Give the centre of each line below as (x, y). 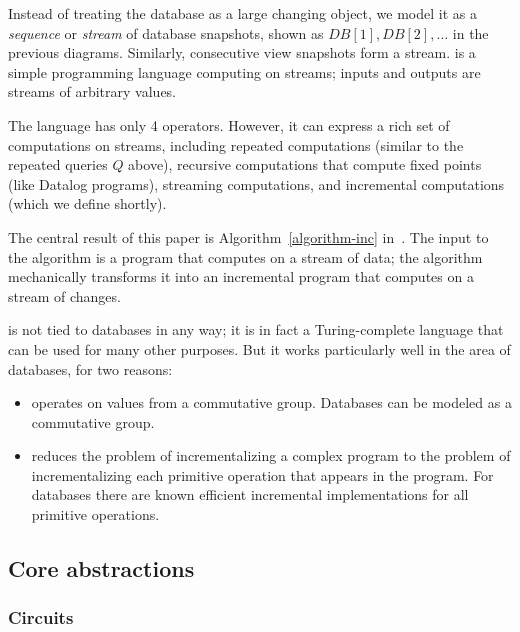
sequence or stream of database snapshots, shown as (166, 32)
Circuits (41, 617)
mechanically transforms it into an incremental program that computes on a (241, 276)
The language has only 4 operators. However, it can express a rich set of (229, 124)
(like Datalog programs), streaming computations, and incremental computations (256, 183)
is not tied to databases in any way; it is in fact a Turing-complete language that (256, 329)
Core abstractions (101, 568)
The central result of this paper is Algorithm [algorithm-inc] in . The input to (248, 236)
